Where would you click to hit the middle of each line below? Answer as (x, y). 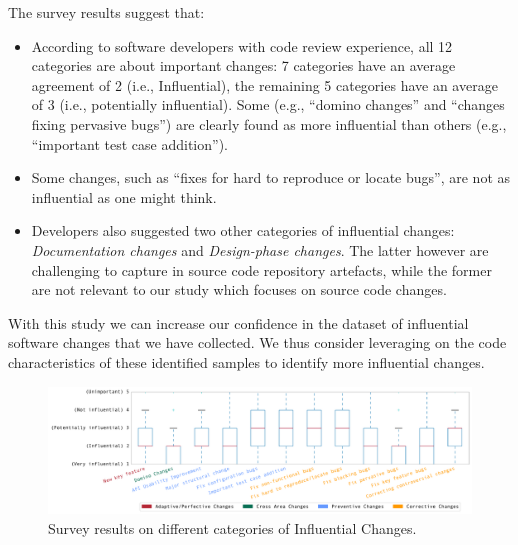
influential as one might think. (124, 196)
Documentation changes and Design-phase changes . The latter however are (260, 249)
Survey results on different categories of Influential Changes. (232, 527)
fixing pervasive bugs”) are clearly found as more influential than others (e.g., (269, 123)
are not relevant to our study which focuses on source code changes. (239, 289)
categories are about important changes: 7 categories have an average (243, 65)
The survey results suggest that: (106, 12)
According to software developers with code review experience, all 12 (242, 45)
